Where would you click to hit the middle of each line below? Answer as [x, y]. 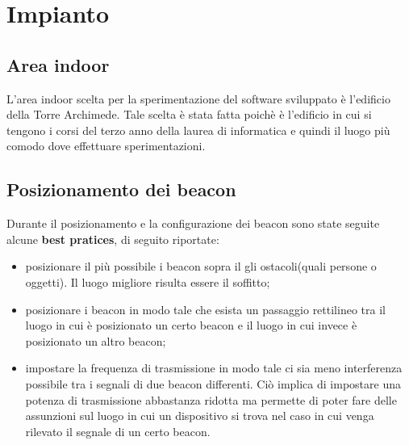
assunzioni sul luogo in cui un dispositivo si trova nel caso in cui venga [200, 416]
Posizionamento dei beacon [121, 189]
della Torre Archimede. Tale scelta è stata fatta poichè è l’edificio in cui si [189, 114]
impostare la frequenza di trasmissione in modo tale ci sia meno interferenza [214, 368]
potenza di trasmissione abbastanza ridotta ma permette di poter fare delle [211, 399]
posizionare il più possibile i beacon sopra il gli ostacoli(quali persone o [201, 266]
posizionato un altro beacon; [96, 340]
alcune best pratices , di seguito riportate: [113, 239]
